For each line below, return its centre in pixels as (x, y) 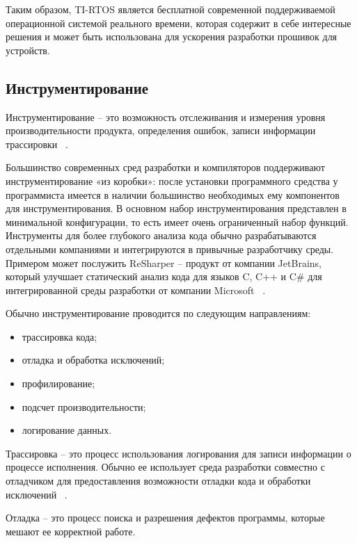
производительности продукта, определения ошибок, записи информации (161, 130)
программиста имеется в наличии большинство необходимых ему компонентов (173, 194)
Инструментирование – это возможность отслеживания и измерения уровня (166, 116)
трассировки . (37, 144)
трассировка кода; (59, 336)
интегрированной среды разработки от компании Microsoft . (136, 290)
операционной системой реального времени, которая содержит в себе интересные (178, 23)
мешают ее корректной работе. (71, 531)
